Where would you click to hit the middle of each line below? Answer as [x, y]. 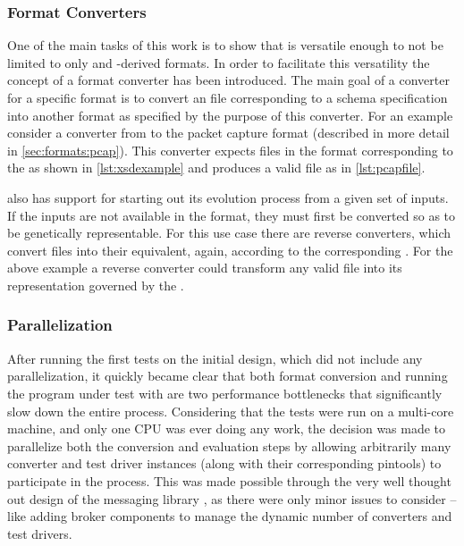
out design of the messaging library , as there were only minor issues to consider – [232, 498]
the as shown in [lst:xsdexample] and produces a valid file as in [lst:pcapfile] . [216, 168]
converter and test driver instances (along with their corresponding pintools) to [224, 463]
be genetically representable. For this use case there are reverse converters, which [229, 233]
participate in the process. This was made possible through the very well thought [229, 480]
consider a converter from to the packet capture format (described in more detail [228, 133]
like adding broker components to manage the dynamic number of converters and [230, 516]
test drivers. [40, 533]
